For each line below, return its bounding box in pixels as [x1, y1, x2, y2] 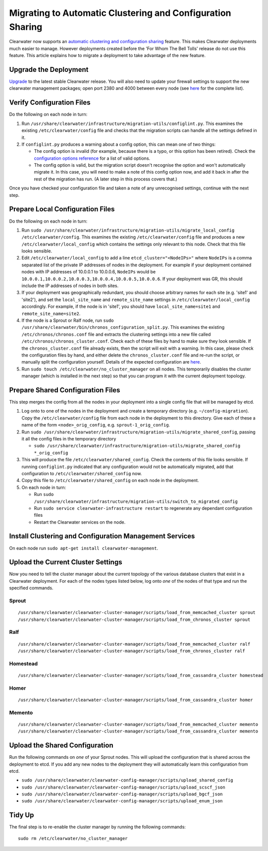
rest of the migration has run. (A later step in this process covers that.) [34, 176, 178, 182]
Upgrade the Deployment [9, 65, 89, 74]
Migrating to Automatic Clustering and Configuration [9, 7, 231, 18]
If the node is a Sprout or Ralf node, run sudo [21, 317, 114, 323]
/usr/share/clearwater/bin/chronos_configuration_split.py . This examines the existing [21, 324, 225, 330]
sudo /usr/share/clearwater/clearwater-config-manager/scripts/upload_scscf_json [21, 784, 225, 790]
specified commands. [9, 585, 54, 591]
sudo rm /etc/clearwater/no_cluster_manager [18, 836, 128, 841]
